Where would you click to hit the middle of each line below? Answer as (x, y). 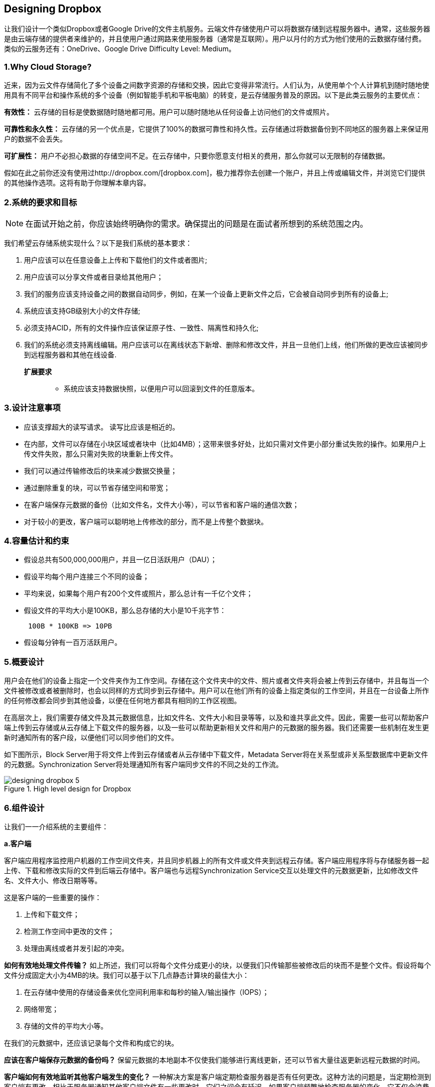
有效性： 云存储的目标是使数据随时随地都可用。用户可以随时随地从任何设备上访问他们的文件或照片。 (169, 112)
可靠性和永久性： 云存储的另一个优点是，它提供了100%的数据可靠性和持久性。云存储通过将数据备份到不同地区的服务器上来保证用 (217, 129)
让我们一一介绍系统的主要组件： (56, 826)
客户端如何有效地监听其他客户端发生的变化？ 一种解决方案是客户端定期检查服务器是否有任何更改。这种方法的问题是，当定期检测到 (217, 1077)
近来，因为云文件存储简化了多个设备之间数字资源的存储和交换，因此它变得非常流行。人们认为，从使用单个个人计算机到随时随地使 (217, 85)
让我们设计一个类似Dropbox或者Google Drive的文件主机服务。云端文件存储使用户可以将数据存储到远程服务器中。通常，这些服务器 (217, 29)
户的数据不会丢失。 (35, 139)
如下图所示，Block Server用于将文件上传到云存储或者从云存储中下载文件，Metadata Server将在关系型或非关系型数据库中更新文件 (216, 755)
